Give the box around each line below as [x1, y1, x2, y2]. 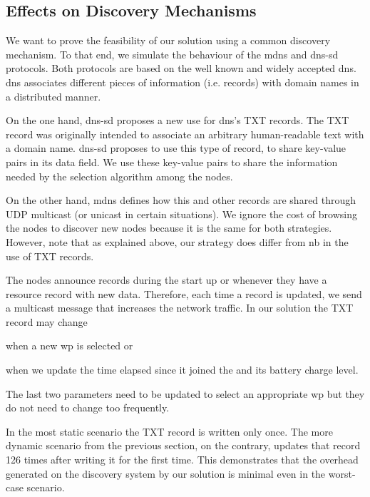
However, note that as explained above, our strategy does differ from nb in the [6, 234, 349, 249]
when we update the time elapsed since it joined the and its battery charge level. [6, 362, 359, 377]
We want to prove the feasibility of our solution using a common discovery [6, 33, 331, 48]
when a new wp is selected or [6, 338, 133, 353]
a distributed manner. [6, 88, 101, 103]
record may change [6, 314, 88, 329]
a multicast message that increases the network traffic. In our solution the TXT [6, 300, 354, 315]
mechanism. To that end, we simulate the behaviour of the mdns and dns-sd [6, 46, 339, 61]
